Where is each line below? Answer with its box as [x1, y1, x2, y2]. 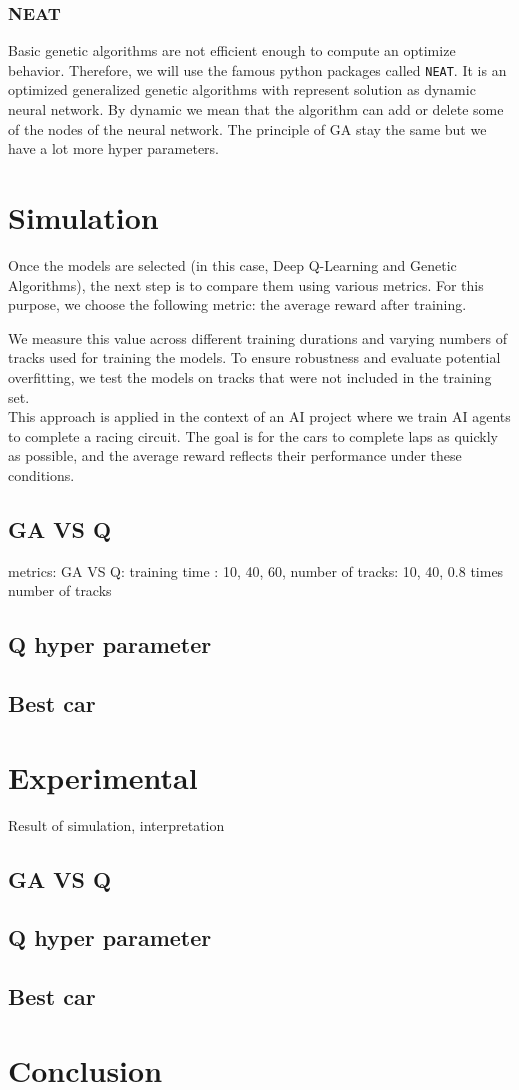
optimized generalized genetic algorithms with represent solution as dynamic [8, 79, 476, 100]
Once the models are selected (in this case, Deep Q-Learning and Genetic [8, 254, 457, 275]
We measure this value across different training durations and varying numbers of [8, 327, 507, 348]
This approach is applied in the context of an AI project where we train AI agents [8, 406, 511, 427]
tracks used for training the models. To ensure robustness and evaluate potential [8, 347, 501, 368]
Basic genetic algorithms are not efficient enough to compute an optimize [8, 40, 456, 61]
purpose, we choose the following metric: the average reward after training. [8, 294, 467, 315]
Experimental [8, 756, 198, 797]
